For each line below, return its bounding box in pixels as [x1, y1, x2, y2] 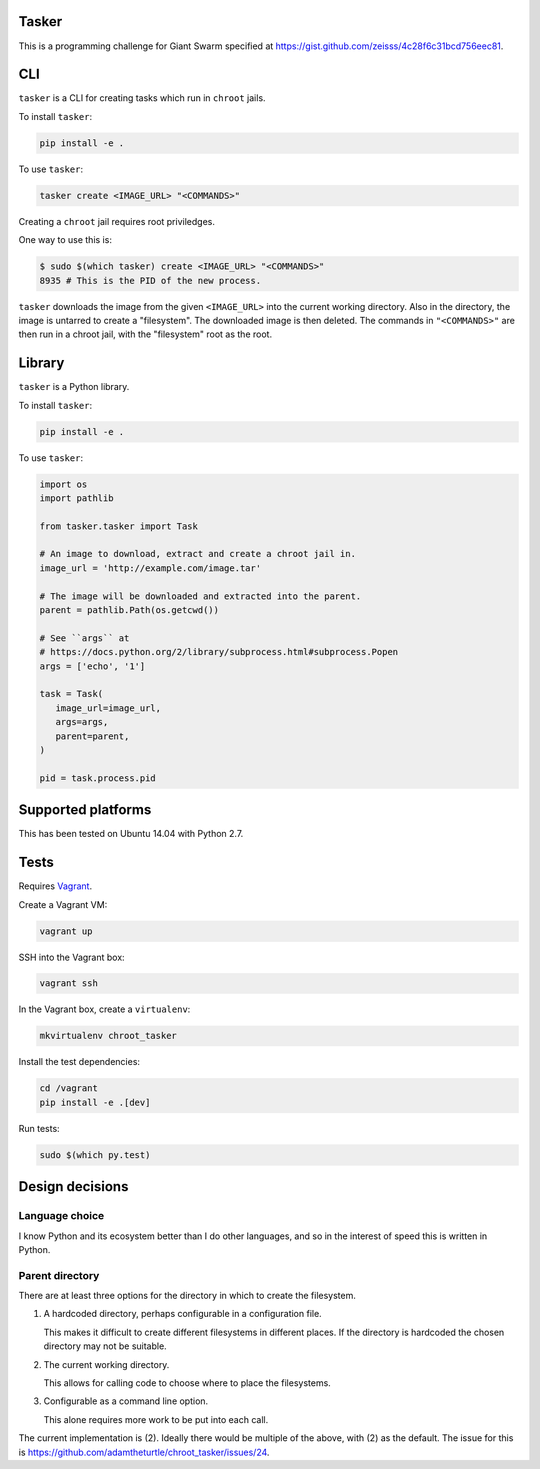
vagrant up [39, 925, 93, 937]
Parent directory [18, 1268, 100, 1282]
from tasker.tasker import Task [39, 520, 199, 532]
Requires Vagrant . [18, 880, 93, 892]
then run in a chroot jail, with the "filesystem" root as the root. [18, 328, 273, 340]
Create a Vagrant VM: [18, 898, 108, 910]
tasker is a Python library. [18, 381, 130, 393]
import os [39, 478, 88, 490]
